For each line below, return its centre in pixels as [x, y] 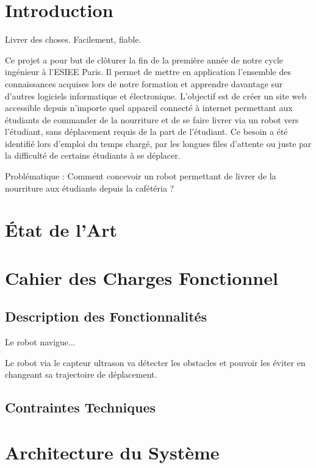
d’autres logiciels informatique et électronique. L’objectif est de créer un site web [156, 95]
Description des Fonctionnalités [106, 316]
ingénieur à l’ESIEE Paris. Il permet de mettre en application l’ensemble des [148, 72]
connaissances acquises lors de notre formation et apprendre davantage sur [144, 83]
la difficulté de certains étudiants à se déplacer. [93, 155]
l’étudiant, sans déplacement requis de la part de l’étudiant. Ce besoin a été [146, 131]
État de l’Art [61, 230]
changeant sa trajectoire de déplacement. [81, 374]
